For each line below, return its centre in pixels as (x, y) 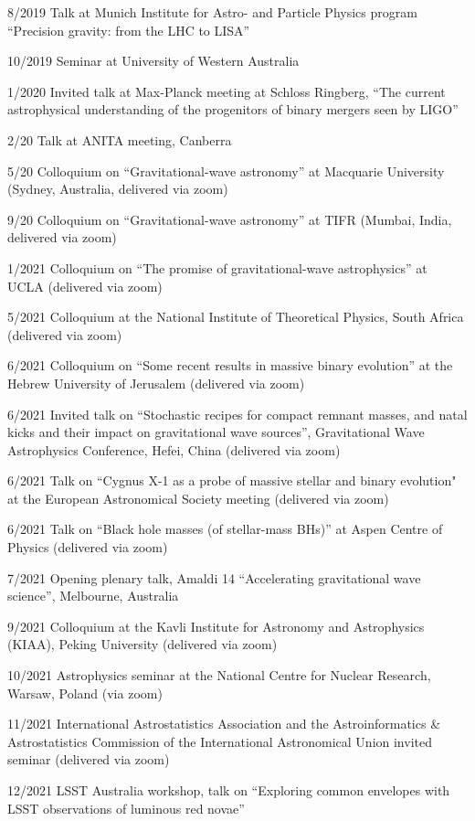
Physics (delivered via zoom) (88, 547)
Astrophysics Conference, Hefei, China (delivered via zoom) (174, 449)
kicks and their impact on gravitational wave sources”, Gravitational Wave (216, 432)
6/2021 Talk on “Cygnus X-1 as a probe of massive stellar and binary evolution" (232, 480)
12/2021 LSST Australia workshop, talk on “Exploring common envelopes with (229, 790)
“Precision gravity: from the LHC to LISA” (129, 30)
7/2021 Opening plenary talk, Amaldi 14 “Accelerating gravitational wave (214, 577)
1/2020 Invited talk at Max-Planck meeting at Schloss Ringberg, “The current (227, 91)
